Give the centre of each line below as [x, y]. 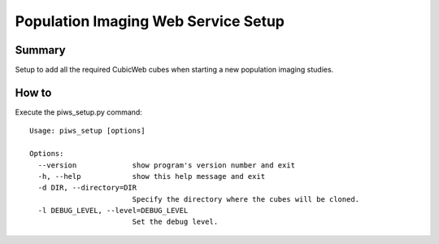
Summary [40, 50]
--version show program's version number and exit [167, 165]
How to [33, 92]
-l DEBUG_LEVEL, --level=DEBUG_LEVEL [113, 211]
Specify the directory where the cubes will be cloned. [246, 199]
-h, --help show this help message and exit [152, 176]
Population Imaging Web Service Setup [150, 21]
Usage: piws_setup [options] [87, 131]
